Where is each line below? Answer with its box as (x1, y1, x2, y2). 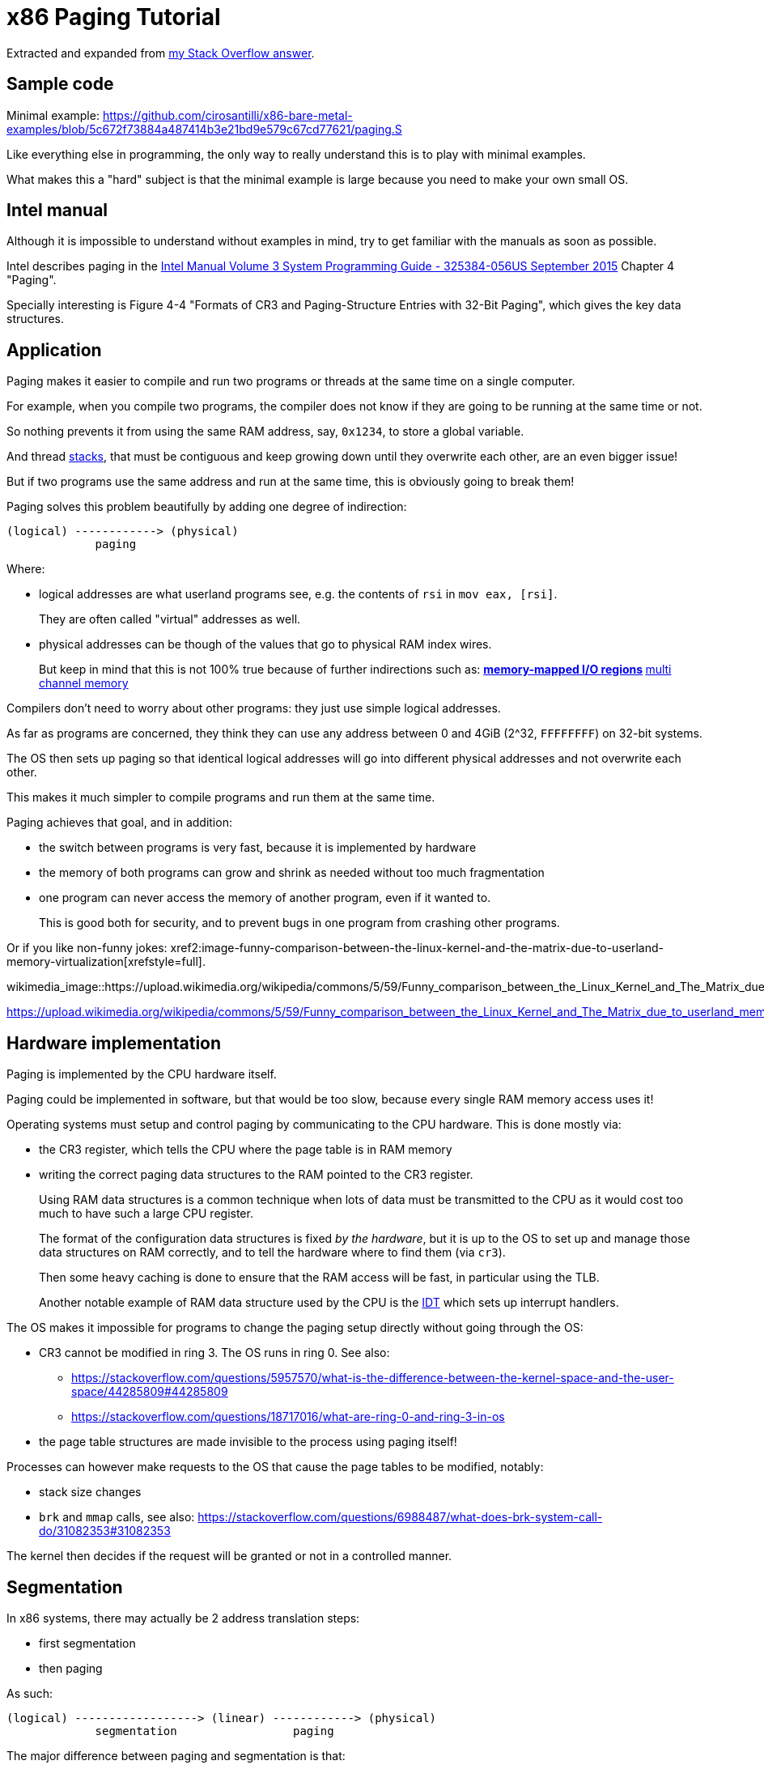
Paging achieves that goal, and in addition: (6, 815, 232, 830)
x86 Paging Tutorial (6, 3, 221, 31)
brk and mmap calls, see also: (39, 1510, 195, 1525)
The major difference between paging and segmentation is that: (6, 1748, 346, 1763)
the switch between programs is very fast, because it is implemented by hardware (39, 840, 477, 855)
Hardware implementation (6, 1032, 222, 1053)
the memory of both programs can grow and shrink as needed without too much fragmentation (39, 865, 545, 880)
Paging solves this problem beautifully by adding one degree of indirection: (6, 500, 407, 514)
